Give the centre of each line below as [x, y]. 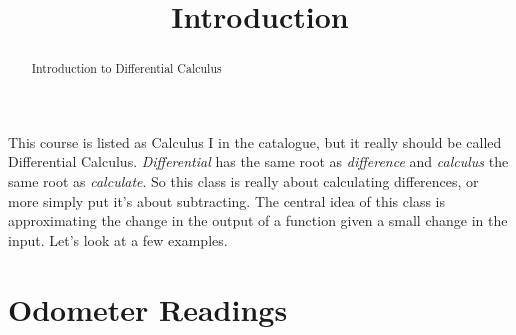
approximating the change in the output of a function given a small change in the [258, 220]
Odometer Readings [148, 308]
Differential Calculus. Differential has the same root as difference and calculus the [258, 161]
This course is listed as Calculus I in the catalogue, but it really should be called [255, 141]
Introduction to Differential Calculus [126, 68]
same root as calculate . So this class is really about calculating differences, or [243, 181]
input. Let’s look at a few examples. [118, 239]
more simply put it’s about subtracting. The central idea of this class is [226, 200]
